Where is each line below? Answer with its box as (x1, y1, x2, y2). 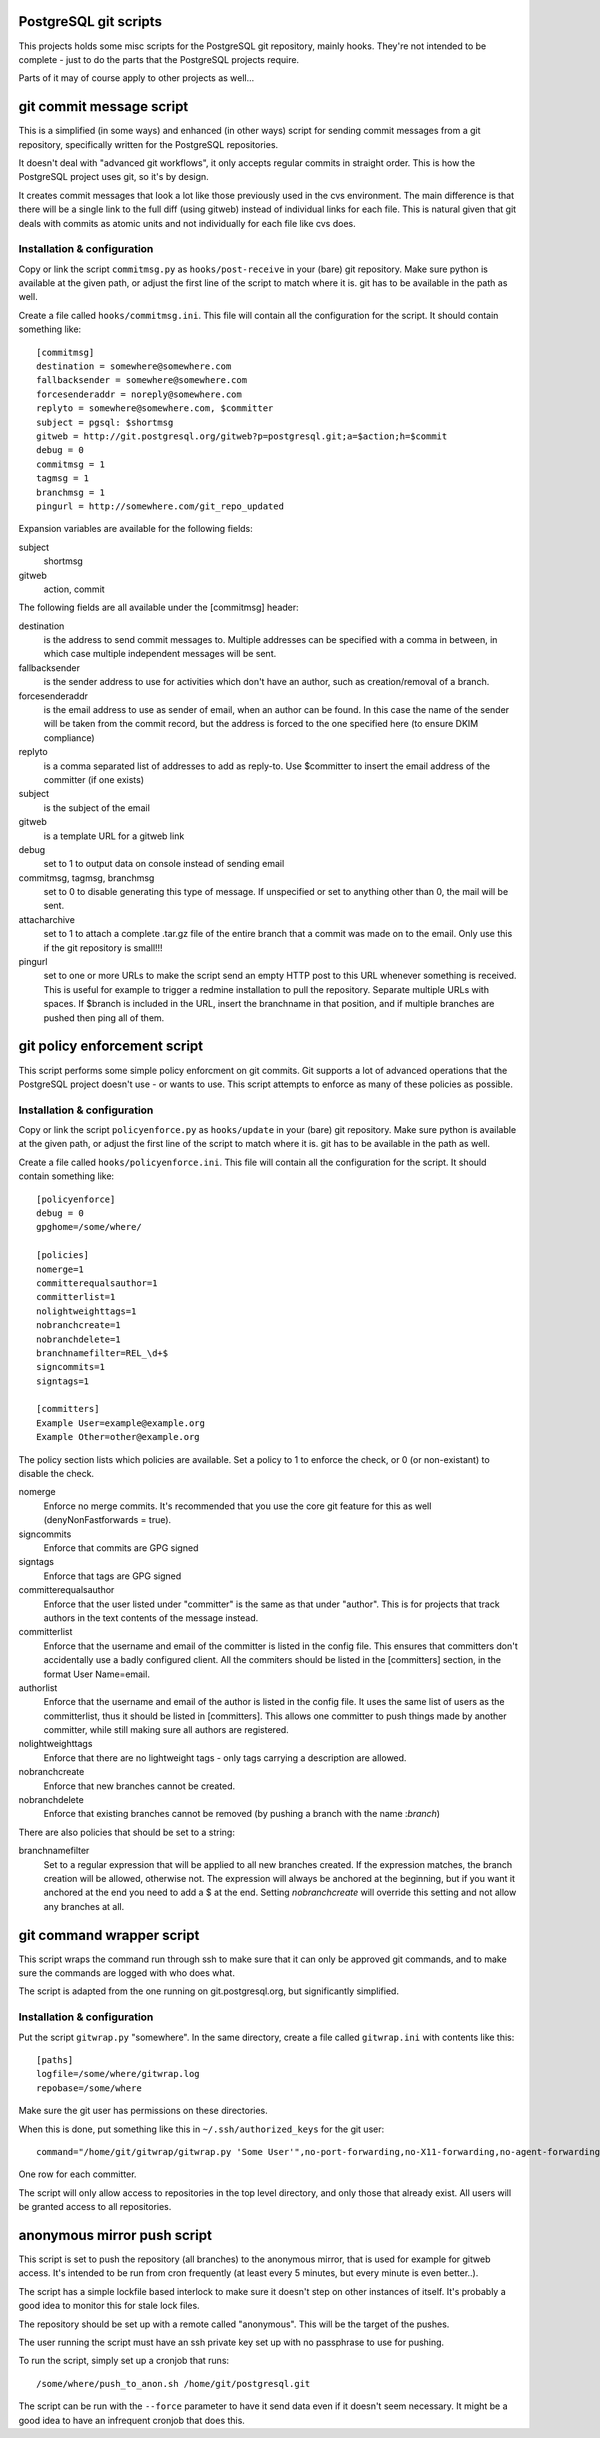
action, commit (43, 583, 105, 595)
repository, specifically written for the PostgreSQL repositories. (18, 138, 279, 150)
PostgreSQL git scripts (18, 13, 162, 30)
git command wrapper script (18, 1926, 200, 1944)
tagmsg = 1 (36, 473, 90, 484)
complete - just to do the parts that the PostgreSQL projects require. (18, 53, 300, 65)
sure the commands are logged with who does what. (18, 1967, 235, 1979)
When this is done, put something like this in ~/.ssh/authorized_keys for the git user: (18, 2123, 385, 2135)
